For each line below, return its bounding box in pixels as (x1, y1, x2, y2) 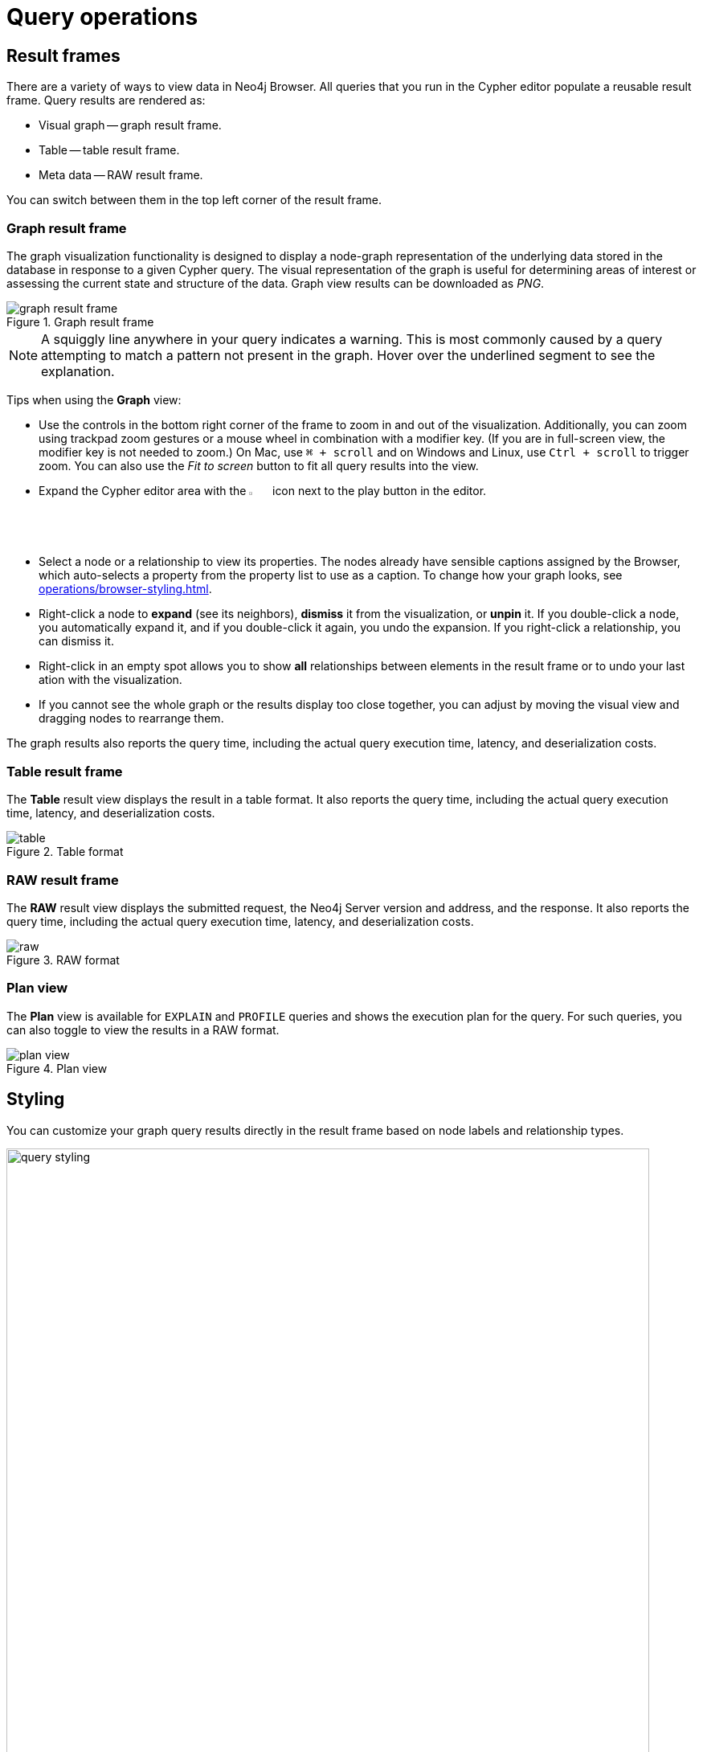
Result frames (6, 45, 121, 66)
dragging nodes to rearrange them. (39, 711, 224, 726)
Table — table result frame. (39, 143, 180, 158)
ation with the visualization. (39, 673, 182, 687)
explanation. (41, 362, 115, 379)
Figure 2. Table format (6, 845, 124, 859)
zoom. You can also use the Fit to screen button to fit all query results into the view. (39, 458, 479, 473)
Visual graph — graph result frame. (39, 118, 222, 133)
